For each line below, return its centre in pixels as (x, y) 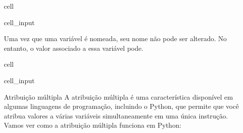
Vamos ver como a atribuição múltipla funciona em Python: (93, 125)
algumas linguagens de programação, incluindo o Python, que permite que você (121, 106)
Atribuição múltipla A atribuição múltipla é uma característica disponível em (119, 96)
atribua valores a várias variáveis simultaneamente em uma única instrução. (116, 115)
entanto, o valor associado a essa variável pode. (74, 48)
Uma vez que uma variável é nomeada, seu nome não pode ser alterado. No (115, 38)
